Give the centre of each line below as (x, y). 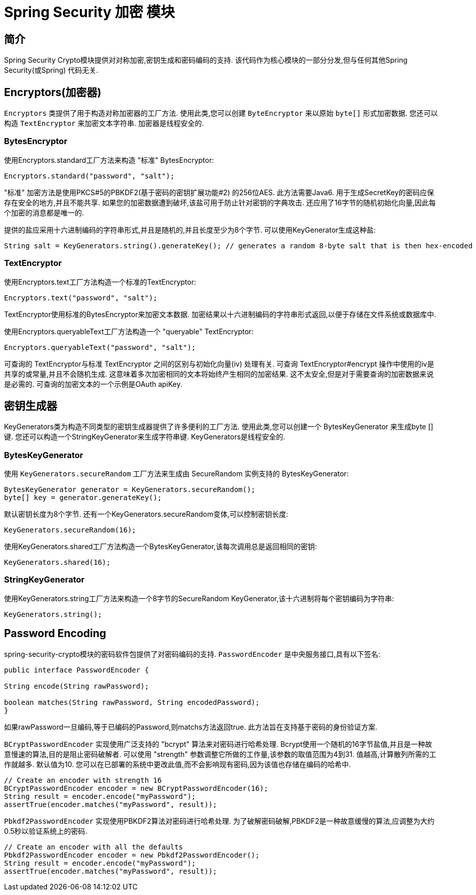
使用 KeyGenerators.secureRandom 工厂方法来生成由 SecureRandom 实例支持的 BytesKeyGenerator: (176, 474)
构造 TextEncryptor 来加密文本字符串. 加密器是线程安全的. (104, 123)
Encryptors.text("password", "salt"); (81, 298)
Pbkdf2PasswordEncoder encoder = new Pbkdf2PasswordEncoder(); (132, 855)
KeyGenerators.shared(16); (57, 563)
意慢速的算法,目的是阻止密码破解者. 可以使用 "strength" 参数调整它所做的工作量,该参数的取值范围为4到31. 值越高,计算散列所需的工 (220, 754)
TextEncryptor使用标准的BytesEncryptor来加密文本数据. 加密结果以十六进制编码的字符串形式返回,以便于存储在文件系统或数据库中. (220, 314)
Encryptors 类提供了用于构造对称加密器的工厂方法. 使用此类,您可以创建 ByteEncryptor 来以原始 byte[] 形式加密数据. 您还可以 (221, 113)
